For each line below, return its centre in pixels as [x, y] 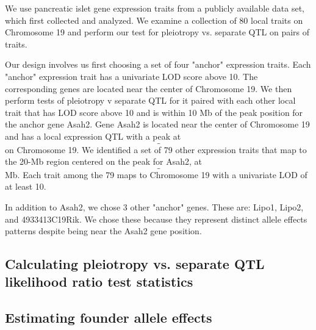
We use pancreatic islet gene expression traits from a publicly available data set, [155, 8]
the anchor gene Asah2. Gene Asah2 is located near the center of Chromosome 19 [157, 124]
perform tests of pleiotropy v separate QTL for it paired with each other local [150, 100]
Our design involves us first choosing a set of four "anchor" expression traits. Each [158, 64]
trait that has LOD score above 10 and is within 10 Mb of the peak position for [154, 112]
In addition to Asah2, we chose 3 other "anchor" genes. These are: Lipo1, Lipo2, [154, 206]
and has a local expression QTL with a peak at [93, 136]
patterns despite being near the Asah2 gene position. [103, 231]
